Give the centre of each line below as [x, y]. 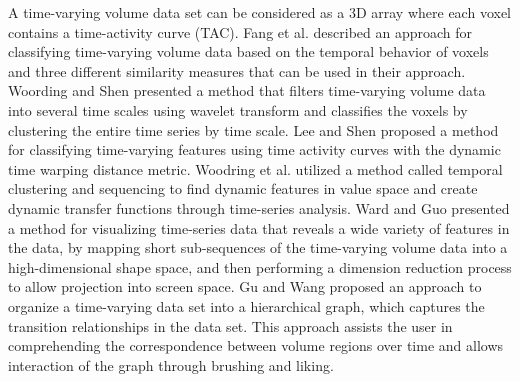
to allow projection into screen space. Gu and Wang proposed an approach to [245, 286]
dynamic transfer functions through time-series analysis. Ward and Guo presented [259, 207]
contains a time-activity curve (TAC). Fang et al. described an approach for [240, 31]
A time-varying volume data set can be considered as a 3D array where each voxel [259, 12]
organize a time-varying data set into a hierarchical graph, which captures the [246, 305]
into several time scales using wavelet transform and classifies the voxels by [238, 109]
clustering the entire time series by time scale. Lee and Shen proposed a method [253, 129]
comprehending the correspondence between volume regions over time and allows [256, 345]
